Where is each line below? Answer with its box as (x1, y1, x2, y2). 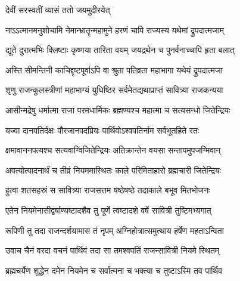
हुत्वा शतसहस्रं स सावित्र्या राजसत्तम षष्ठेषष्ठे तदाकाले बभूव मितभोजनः (5, 184, 210, 196)
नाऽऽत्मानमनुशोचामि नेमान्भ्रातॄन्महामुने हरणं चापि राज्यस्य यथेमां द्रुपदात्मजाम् (5, 23, 225, 36)
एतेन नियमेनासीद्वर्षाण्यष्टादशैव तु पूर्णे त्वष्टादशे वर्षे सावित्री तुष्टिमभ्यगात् (5, 203, 211, 216)
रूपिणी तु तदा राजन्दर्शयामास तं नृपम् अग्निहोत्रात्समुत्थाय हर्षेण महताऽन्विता (5, 224, 224, 236)
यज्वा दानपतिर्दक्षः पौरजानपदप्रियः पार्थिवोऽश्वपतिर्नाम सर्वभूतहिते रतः (5, 123, 200, 136)
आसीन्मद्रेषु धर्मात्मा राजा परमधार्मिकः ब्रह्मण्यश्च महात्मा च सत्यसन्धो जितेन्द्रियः (5, 103, 230, 116)
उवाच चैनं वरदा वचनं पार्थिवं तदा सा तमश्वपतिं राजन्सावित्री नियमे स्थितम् (5, 244, 220, 257)
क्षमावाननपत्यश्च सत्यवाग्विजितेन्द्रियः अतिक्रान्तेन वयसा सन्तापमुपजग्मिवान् (5, 144, 221, 156)
